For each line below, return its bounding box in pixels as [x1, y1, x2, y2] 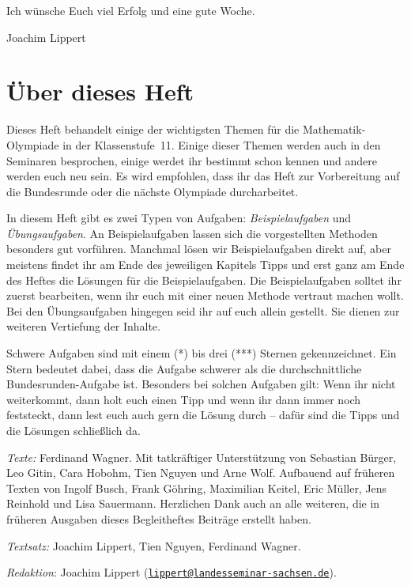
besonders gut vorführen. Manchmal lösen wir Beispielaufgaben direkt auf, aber [6, 240, 391, 257]
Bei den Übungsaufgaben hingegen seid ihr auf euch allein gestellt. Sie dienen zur [6, 302, 400, 319]
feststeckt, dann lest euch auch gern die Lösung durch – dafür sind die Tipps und [6, 406, 400, 423]
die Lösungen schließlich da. [6, 422, 141, 438]
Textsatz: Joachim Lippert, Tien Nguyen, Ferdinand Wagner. [6, 537, 301, 554]
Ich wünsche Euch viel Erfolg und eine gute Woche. [6, 2, 255, 18]
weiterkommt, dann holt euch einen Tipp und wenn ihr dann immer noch [6, 391, 361, 407]
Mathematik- [302, 121, 366, 138]
